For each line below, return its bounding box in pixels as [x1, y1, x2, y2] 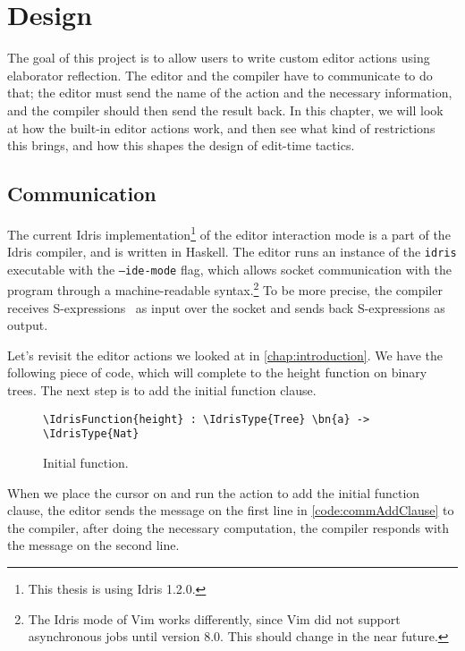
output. [7, 316, 48, 334]
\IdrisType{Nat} [43, 427, 139, 441]
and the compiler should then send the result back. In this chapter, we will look [7, 100, 444, 119]
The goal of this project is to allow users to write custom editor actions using [7, 48, 430, 67]
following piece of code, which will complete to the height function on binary [7, 363, 427, 382]
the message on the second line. [7, 536, 180, 554]
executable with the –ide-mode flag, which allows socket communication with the [7, 259, 452, 278]
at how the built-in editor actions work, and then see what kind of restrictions [7, 118, 435, 137]
